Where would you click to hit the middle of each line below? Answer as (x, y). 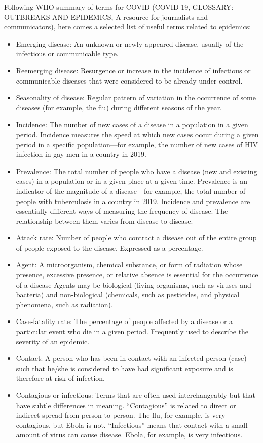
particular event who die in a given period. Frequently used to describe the (132, 331)
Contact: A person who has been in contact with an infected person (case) (131, 358)
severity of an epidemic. (53, 341)
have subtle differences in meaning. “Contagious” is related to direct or (126, 405)
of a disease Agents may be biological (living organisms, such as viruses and (134, 284)
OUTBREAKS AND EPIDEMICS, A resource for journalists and (106, 16)
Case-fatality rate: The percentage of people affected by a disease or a (124, 321)
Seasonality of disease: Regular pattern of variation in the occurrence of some (136, 97)
